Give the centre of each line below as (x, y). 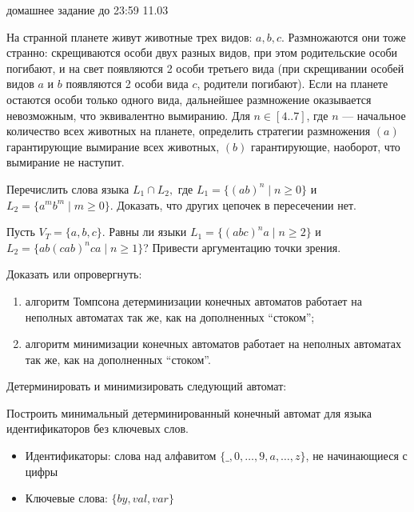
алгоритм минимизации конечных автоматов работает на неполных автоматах (213, 344)
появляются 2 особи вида (127, 84)
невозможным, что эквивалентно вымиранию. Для (128, 115)
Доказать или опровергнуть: (74, 274)
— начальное (374, 115)
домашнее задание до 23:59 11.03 (88, 10)
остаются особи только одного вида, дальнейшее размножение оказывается (189, 99)
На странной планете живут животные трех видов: (129, 36)
